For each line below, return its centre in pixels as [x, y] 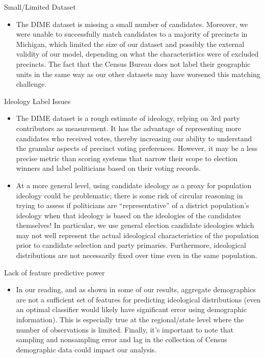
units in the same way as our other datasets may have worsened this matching [138, 74]
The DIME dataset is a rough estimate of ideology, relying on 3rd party [128, 118]
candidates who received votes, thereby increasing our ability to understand [134, 138]
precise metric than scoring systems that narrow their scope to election [127, 158]
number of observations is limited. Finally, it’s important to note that [125, 329]
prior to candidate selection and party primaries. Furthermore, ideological [131, 245]
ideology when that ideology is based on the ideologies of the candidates [128, 215]
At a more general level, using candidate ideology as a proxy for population [134, 185]
